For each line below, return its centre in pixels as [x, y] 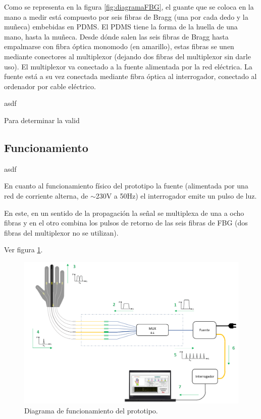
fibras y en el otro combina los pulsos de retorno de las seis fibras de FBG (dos [126, 223]
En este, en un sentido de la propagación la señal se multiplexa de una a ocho [124, 213]
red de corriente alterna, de [46, 195]
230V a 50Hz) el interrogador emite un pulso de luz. [176, 195]
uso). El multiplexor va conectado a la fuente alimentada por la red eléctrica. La [128, 66]
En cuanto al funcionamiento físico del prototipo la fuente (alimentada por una [126, 186]
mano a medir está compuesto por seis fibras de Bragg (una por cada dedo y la [126, 16]
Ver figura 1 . [23, 250]
